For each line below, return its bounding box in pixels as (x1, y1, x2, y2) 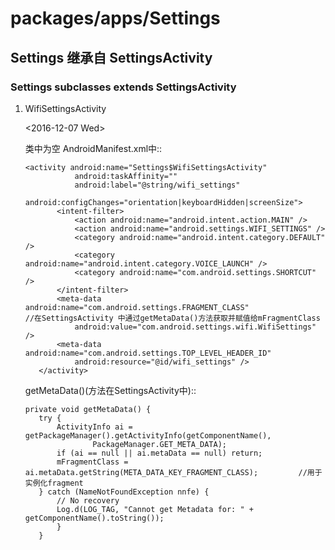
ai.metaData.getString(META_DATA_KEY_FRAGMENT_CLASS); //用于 (24, 467, 323, 477)
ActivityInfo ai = (56, 422, 133, 432)
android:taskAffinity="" (74, 171, 178, 181)
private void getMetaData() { (24, 404, 152, 414)
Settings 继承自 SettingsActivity (10, 49, 213, 66)
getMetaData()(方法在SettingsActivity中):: (24, 384, 197, 396)
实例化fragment (24, 478, 84, 488)
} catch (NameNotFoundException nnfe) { (38, 487, 210, 497)
